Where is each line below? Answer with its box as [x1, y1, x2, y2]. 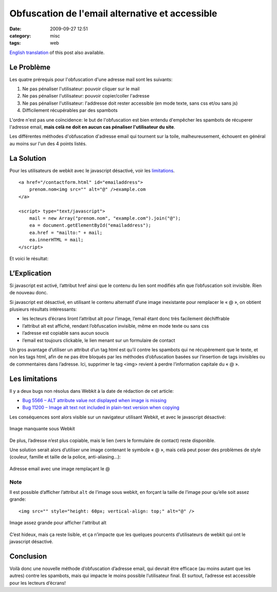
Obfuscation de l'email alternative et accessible [9, 8, 217, 19]
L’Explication [9, 269, 52, 277]
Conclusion [9, 552, 47, 561]
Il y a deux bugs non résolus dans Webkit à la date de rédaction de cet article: [9, 388, 174, 394]
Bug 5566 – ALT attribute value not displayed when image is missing [22, 397, 167, 404]
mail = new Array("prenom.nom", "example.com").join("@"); [29, 216, 181, 221]
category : [9, 32, 31, 39]
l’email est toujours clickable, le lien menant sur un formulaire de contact [22, 337, 175, 343]
